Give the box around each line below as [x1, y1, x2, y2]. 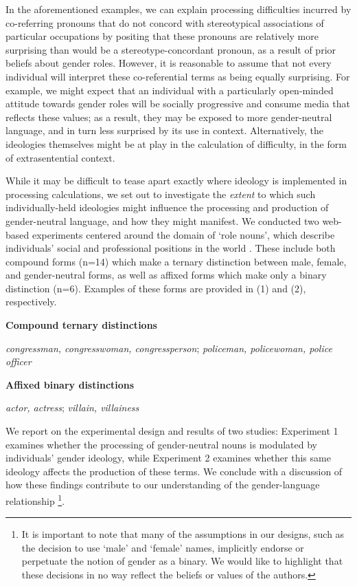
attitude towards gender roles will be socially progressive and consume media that [5, 96, 350, 111]
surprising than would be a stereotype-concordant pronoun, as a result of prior [5, 42, 336, 56]
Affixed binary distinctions [5, 377, 135, 391]
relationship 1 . [5, 492, 65, 508]
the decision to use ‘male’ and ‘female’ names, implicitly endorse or [21, 540, 304, 554]
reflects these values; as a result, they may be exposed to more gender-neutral [5, 109, 332, 124]
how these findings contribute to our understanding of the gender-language [5, 477, 320, 492]
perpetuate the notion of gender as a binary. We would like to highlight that [21, 554, 343, 568]
